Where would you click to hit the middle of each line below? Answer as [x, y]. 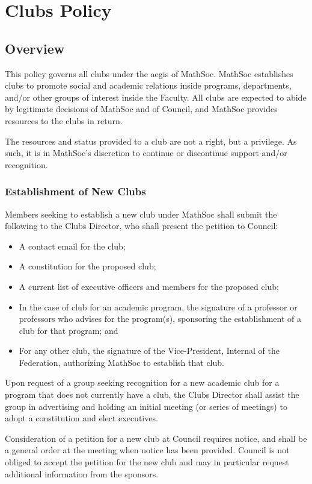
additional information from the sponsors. [82, 473]
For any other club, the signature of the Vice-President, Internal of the [149, 350]
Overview [35, 48]
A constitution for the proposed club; [87, 266]
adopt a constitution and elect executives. [81, 418]
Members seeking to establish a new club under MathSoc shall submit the [141, 214]
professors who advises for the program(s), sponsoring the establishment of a [160, 319]
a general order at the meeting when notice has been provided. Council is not [147, 450]
